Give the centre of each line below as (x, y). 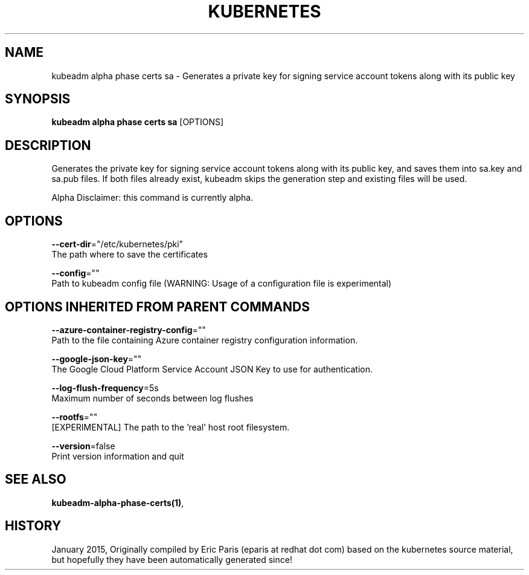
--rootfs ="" (75, 417)
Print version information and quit (118, 456)
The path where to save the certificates (130, 255)
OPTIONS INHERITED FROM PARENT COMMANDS (157, 307)
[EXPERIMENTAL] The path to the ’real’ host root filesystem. (171, 427)
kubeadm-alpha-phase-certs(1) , (118, 502)
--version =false (83, 446)
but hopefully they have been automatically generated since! (172, 559)
